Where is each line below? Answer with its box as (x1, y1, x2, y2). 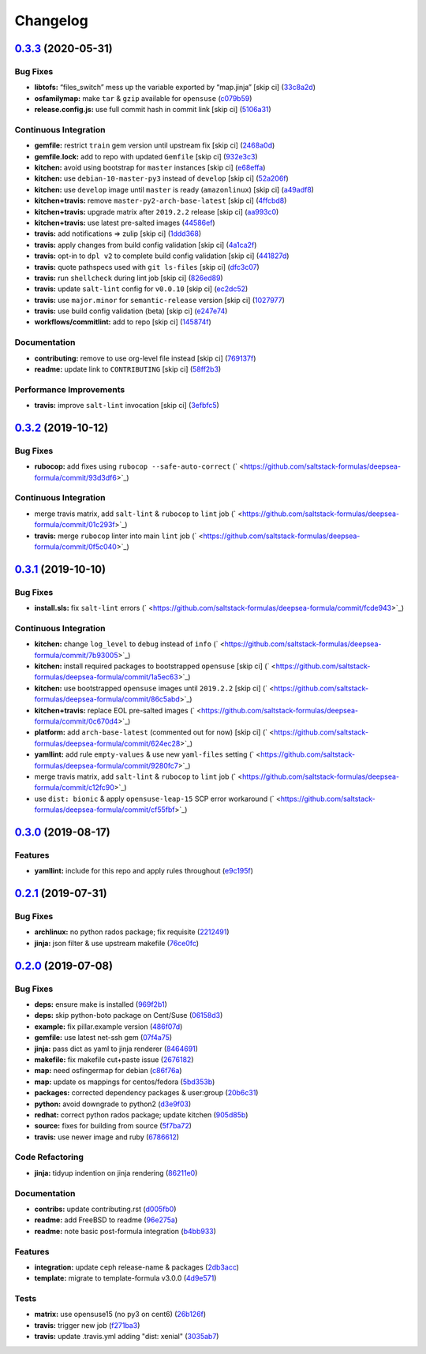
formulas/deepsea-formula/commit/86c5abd (34, 694, 181, 704)
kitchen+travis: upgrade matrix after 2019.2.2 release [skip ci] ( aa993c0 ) (34, 207, 279, 216)
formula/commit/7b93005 (34, 650, 118, 660)
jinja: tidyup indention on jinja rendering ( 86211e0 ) (34, 1168, 198, 1177)
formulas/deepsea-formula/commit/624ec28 (34, 739, 181, 748)
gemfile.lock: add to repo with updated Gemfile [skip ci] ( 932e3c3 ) (34, 151, 258, 161)
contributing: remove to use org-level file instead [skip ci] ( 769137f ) (34, 353, 256, 363)
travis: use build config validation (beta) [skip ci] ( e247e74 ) (34, 306, 228, 316)
